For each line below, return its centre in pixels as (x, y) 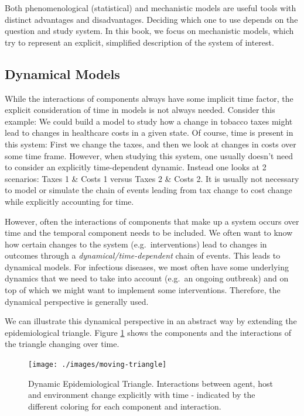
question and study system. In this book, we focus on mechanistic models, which (149, 31)
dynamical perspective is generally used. (77, 301)
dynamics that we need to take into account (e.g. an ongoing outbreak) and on (147, 278)
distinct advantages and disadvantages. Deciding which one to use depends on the (151, 19)
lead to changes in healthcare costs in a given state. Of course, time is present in (149, 133)
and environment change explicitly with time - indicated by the (142, 395)
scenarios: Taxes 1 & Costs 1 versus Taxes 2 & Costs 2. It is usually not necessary (152, 178)
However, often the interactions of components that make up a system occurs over (152, 221)
